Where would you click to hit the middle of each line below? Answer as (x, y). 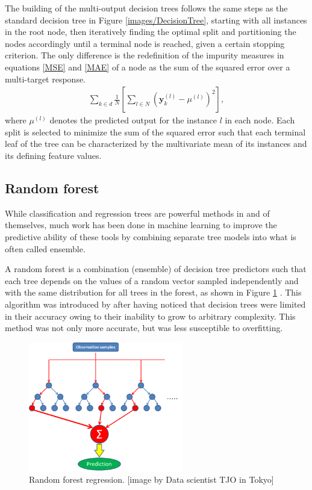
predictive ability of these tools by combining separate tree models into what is (151, 236)
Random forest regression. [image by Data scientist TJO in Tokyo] (151, 479)
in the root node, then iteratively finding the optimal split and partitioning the (151, 32)
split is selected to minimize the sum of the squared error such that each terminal (155, 132)
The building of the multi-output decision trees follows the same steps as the (146, 8)
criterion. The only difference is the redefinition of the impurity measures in (145, 55)
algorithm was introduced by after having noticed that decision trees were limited (155, 304)
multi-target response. (45, 79)
